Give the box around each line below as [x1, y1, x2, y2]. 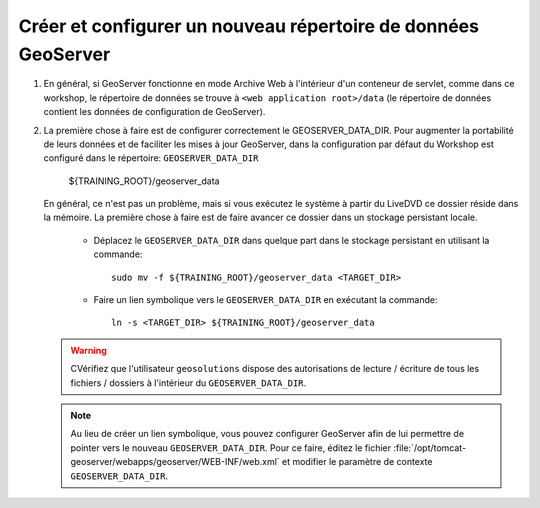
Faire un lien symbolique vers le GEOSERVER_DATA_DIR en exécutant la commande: [93, 294, 438, 306]
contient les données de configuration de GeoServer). [43, 106, 266, 118]
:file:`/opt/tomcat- [393, 441, 467, 454]
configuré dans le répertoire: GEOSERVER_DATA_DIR [43, 152, 259, 164]
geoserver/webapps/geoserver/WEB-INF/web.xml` [70, 456, 280, 468]
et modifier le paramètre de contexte [281, 456, 433, 468]
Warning [70, 344, 107, 356]
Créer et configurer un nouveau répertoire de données [18, 15, 480, 37]
